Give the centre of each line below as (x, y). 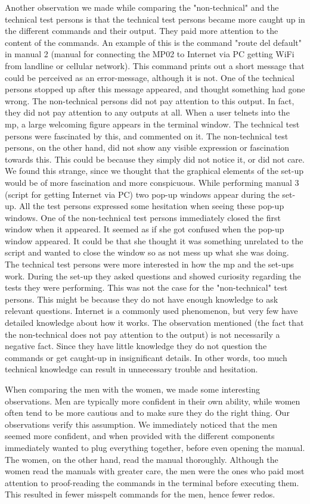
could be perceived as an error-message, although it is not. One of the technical (150, 77)
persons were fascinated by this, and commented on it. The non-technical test (147, 136)
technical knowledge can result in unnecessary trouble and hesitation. (131, 369)
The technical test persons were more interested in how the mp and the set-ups (149, 264)
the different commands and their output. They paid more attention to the (142, 31)
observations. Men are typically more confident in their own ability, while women (153, 401)
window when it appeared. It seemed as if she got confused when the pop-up (145, 229)
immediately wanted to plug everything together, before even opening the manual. (155, 447)
